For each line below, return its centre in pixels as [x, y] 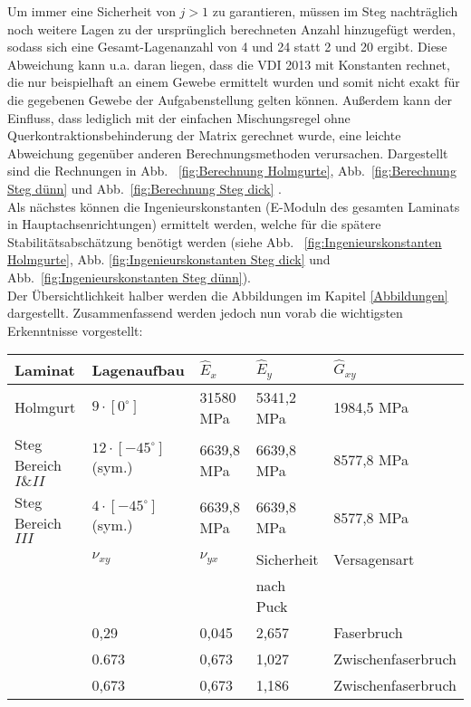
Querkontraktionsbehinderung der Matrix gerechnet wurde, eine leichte [204, 135]
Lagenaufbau [138, 369]
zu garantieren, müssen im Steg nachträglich [335, 11]
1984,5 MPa [371, 407]
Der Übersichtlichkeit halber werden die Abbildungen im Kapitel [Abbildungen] [228, 295]
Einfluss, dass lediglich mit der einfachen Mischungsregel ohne [179, 117]
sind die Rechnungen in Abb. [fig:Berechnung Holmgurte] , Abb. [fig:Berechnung [232, 171]
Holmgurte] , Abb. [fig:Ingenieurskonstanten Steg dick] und [169, 259]
